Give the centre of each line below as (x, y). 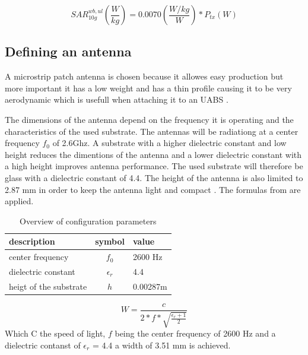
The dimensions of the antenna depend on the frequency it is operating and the (149, 119)
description (32, 241)
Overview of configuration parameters (88, 221)
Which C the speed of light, (55, 333)
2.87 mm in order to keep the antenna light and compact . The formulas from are (153, 189)
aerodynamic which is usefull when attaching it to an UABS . (117, 99)
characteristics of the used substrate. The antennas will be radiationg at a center (152, 131)
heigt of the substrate (48, 286)
